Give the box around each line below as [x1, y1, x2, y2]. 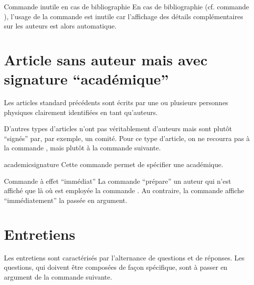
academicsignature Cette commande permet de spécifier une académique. [4, 159, 224, 170]
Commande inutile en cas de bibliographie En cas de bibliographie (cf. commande [4, 1, 249, 11]
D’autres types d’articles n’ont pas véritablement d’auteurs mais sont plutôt [4, 123, 232, 134]
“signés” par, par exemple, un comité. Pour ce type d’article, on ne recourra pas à [4, 133, 250, 143]
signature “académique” [4, 69, 169, 89]
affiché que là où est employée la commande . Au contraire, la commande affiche [4, 185, 244, 196]
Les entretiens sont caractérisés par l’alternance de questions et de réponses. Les [4, 252, 245, 262]
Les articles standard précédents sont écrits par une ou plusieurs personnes [4, 97, 229, 108]
